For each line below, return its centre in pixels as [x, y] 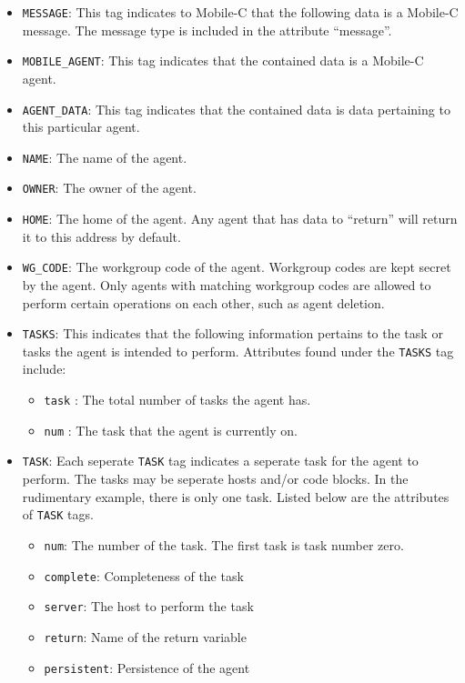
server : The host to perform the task [149, 606]
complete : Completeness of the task [144, 575]
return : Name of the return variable [145, 636]
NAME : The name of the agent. [105, 157]
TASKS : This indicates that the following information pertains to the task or [232, 333]
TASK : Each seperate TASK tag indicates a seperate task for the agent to [220, 461]
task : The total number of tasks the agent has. [177, 400]
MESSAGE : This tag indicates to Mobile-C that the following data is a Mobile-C [240, 12]
